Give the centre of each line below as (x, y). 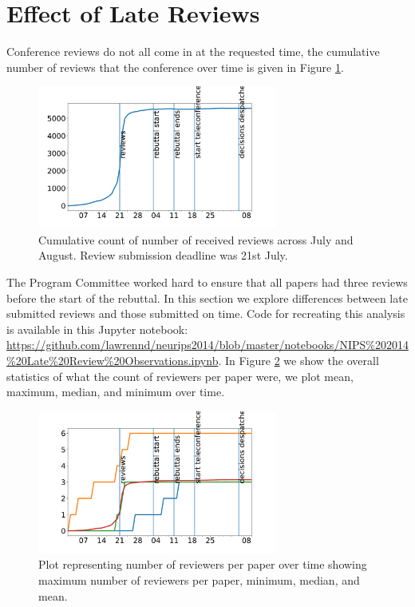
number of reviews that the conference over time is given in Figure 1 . (175, 67)
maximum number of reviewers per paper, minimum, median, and (199, 579)
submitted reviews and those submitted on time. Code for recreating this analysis (206, 313)
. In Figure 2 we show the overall (298, 361)
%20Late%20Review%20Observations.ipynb (113, 361)
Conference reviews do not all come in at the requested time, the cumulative (193, 52)
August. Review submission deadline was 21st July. (163, 255)
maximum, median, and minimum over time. (116, 392)
